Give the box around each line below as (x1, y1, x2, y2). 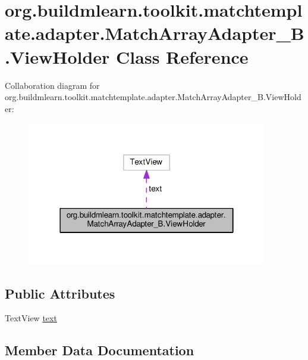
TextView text (5, 312, 57, 324)
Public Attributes (5, 284, 115, 302)
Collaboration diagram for (5, 79, 100, 91)
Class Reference (116, 44, 249, 69)
